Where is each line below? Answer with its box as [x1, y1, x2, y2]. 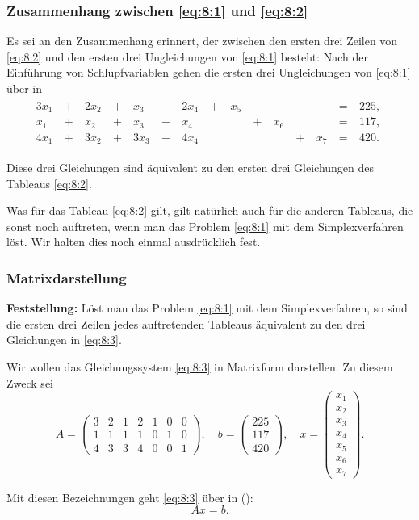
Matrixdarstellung [6, 267, 127, 287]
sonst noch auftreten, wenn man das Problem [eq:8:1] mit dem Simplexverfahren [6, 217, 404, 234]
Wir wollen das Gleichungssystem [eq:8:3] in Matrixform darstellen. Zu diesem [6, 359, 393, 375]
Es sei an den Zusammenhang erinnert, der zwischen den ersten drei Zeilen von [6, 32, 398, 49]
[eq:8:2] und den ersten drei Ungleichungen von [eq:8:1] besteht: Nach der [6, 48, 368, 65]
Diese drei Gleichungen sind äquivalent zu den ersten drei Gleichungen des [6, 159, 375, 176]
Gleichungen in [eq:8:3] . [6, 331, 122, 348]
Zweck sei [6, 374, 53, 391]
